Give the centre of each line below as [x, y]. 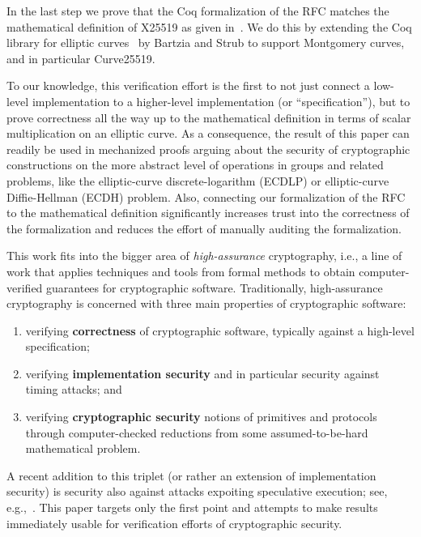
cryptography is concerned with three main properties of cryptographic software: [206, 303]
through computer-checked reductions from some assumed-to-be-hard [197, 432]
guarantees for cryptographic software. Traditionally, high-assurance [215, 287]
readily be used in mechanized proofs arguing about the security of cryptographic [208, 149]
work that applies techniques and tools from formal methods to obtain [181, 271]
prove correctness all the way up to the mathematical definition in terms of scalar [209, 117]
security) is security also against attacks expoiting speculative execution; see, [197, 491]
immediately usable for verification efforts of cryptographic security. [174, 523]
